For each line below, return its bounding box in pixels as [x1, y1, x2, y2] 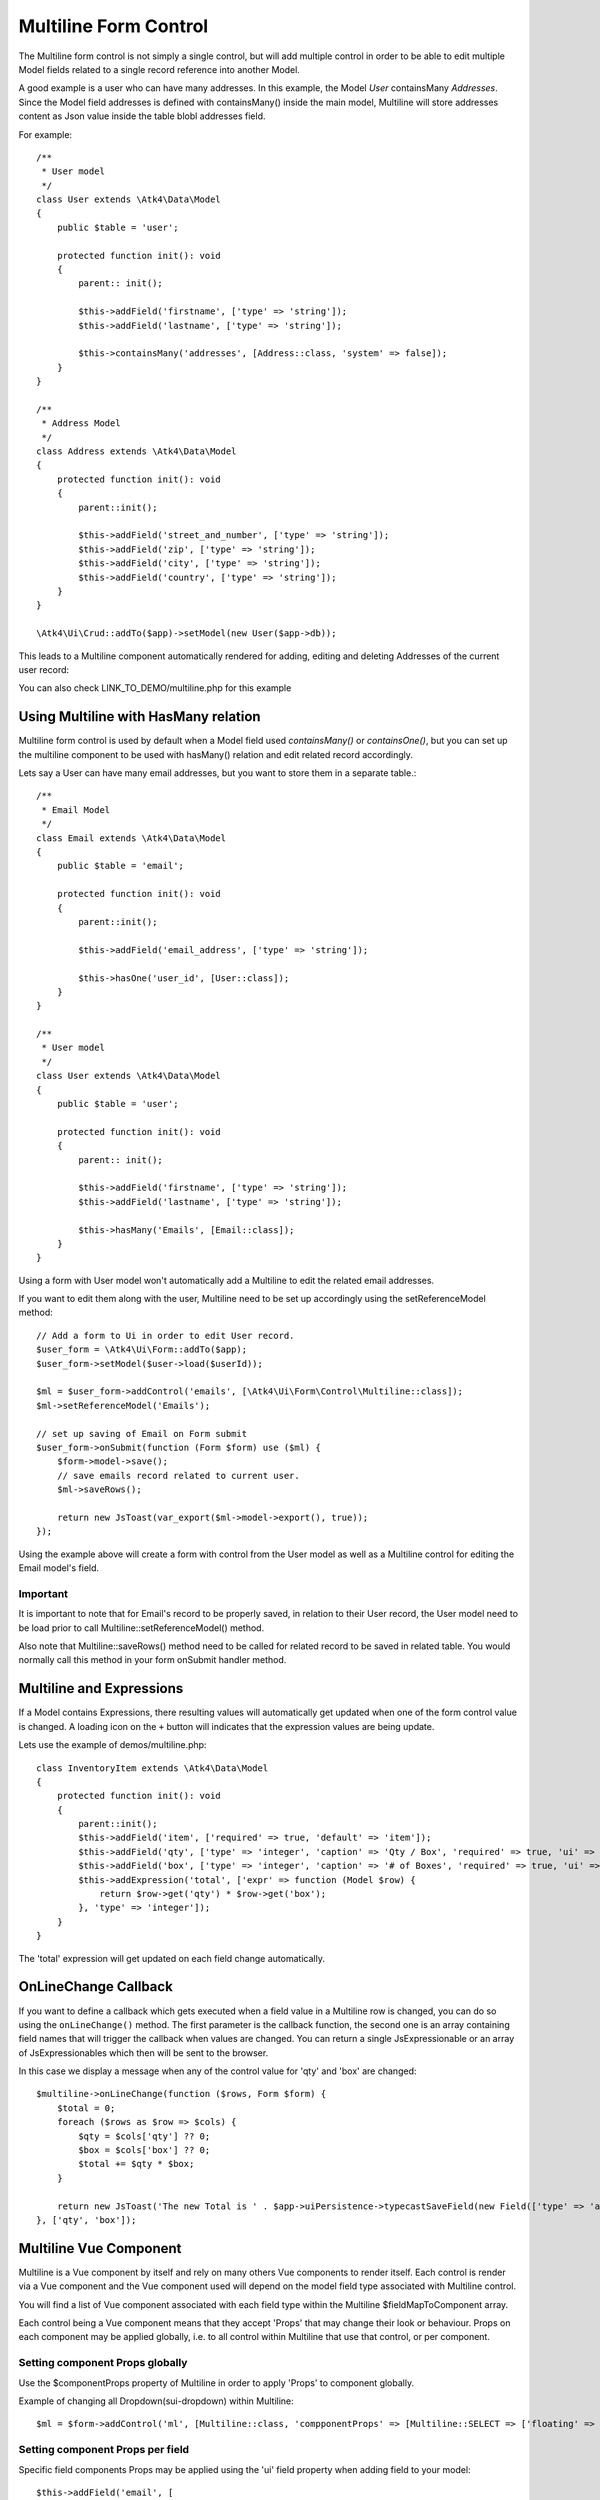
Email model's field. [18, 1562, 100, 1574]
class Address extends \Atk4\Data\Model [36, 446, 237, 457]
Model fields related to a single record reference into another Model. [18, 63, 300, 75]
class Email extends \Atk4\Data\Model [36, 832, 227, 844]
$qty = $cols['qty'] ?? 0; [78, 2130, 211, 2142]
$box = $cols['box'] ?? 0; [78, 2145, 211, 2156]
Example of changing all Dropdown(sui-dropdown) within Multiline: [18, 2395, 294, 2407]
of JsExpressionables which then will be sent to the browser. [18, 2046, 269, 2059]
